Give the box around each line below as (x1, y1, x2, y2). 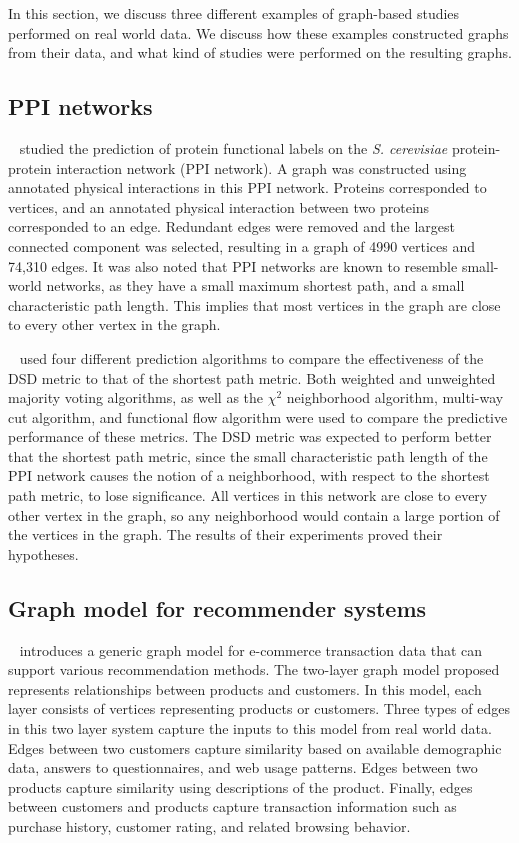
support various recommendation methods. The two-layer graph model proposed (8, 659, 500, 680)
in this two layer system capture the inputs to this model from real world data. (8, 718, 492, 739)
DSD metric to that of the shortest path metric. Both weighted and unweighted (8, 367, 496, 388)
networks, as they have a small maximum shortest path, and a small (46, 275, 465, 296)
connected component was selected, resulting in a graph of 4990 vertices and (8, 235, 476, 256)
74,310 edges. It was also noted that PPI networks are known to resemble (8, 255, 458, 276)
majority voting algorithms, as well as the (8, 387, 264, 408)
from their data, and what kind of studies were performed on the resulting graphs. (8, 42, 512, 63)
